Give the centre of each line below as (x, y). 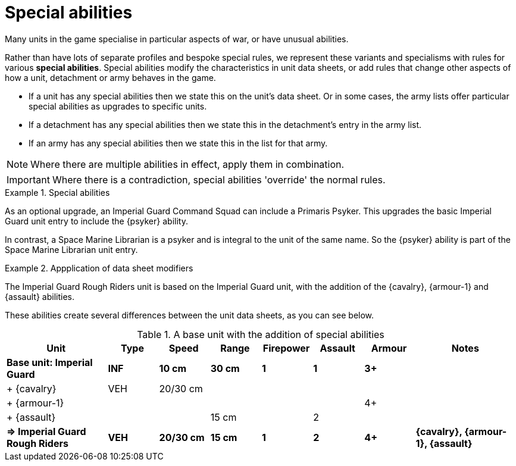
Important (28, 179)
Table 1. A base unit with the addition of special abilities (261, 334)
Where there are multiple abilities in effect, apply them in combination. (187, 164)
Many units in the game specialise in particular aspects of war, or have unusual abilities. (177, 39)
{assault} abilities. (40, 296)
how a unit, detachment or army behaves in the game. (110, 77)
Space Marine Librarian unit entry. (71, 249)
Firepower (286, 348)
